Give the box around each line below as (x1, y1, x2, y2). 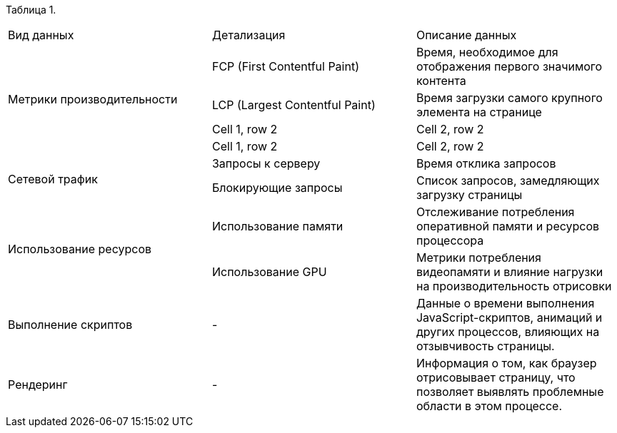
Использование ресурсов (8, 242, 152, 256)
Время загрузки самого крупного (416, 91, 603, 105)
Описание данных (416, 28, 517, 42)
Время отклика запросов (416, 156, 556, 170)
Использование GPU (211, 265, 327, 279)
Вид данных (8, 28, 74, 42)
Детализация (211, 28, 286, 42)
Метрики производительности (8, 92, 178, 106)
